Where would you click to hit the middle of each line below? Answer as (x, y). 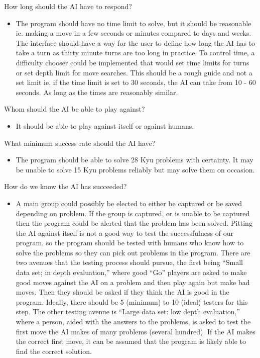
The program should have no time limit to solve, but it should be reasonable (134, 23)
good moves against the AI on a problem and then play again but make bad (133, 282)
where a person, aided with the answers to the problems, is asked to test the (133, 322)
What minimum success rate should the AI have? (80, 143)
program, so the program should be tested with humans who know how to (130, 243)
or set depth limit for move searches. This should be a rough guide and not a (134, 72)
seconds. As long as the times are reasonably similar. (97, 92)
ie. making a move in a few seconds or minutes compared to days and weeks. (134, 33)
